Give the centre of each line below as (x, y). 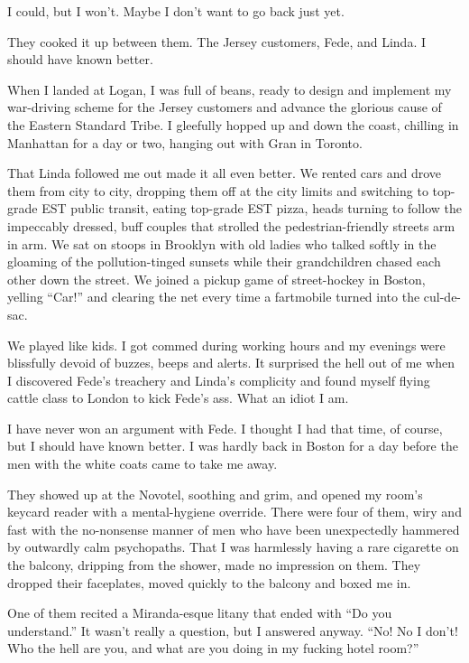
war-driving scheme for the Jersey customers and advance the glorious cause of (225, 107)
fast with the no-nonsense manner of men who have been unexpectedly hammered (234, 529)
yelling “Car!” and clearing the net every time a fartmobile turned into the (214, 297)
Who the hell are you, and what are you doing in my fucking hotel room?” (213, 648)
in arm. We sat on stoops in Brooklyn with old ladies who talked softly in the (222, 243)
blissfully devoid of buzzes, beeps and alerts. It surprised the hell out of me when (231, 363)
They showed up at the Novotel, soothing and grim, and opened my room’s (215, 494)
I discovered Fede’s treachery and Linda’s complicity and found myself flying (219, 380)
